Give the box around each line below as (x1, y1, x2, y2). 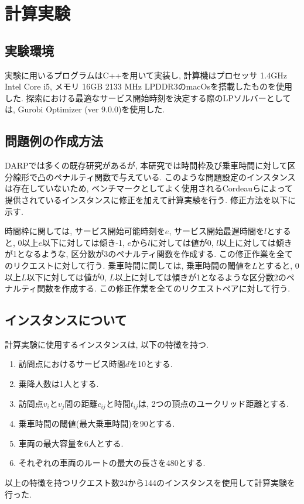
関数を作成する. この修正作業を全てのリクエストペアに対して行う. (37, 282, 291, 294)
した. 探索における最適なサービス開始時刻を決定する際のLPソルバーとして (5, 91, 291, 104)
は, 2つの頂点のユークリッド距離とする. (138, 397, 289, 409)
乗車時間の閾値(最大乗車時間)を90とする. (18, 417, 175, 430)
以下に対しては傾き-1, (42, 236, 125, 248)
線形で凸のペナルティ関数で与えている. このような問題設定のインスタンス (12, 170, 296, 183)
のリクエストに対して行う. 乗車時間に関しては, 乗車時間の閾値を (5, 259, 252, 271)
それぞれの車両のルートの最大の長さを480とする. (18, 457, 206, 469)
